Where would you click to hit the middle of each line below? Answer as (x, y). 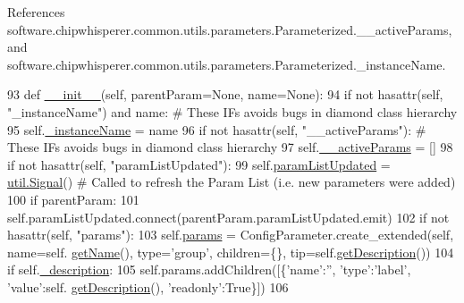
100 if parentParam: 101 (73, 199)
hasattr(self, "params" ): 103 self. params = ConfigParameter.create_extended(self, (231, 235)
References (36, 12)
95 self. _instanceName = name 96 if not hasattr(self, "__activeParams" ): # (217, 129)
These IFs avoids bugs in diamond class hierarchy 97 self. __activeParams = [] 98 (230, 147)
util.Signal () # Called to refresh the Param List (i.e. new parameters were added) (232, 182)
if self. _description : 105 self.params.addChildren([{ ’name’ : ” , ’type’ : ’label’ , (209, 269)
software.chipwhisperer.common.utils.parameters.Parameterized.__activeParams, (230, 29)
